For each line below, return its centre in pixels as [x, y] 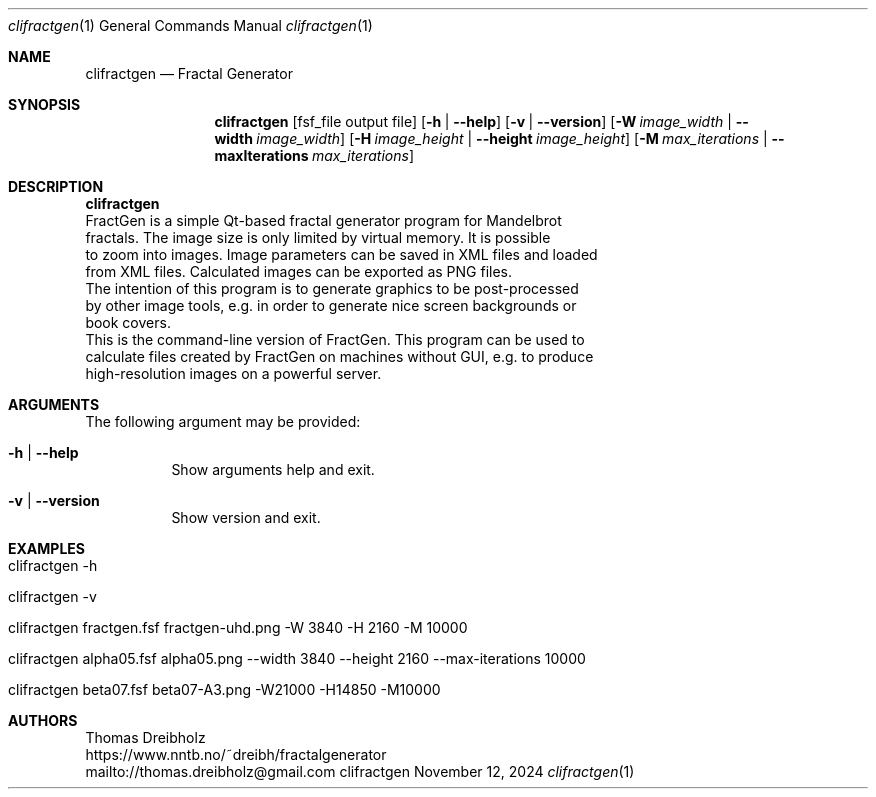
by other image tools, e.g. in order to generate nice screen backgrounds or [331, 305]
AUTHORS [43, 720]
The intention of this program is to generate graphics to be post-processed [332, 288]
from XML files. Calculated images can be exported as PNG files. [299, 271]
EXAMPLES [46, 548]
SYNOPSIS [44, 104]
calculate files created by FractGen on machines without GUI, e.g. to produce [339, 356]
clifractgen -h [53, 565]
